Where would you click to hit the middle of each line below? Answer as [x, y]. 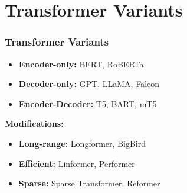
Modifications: [34, 123]
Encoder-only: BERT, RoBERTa [81, 64]
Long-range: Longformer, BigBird [82, 143]
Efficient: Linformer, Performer [77, 163]
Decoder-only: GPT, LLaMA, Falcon [89, 84]
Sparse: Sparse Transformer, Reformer [89, 183]
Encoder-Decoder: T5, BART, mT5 [88, 103]
